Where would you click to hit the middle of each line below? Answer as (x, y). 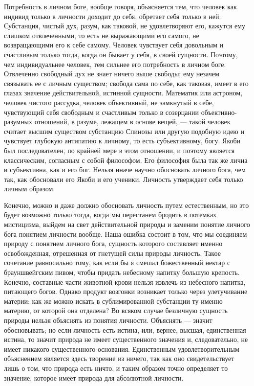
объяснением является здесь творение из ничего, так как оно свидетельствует (119, 358)
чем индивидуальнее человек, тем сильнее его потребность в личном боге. (115, 64)
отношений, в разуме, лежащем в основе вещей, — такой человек (132, 122)
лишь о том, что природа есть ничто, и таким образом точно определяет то (116, 368)
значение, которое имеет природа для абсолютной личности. (94, 377)
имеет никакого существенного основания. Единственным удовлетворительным (122, 349)
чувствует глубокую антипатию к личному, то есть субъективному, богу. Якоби (122, 141)
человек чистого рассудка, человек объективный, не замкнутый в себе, (109, 102)
